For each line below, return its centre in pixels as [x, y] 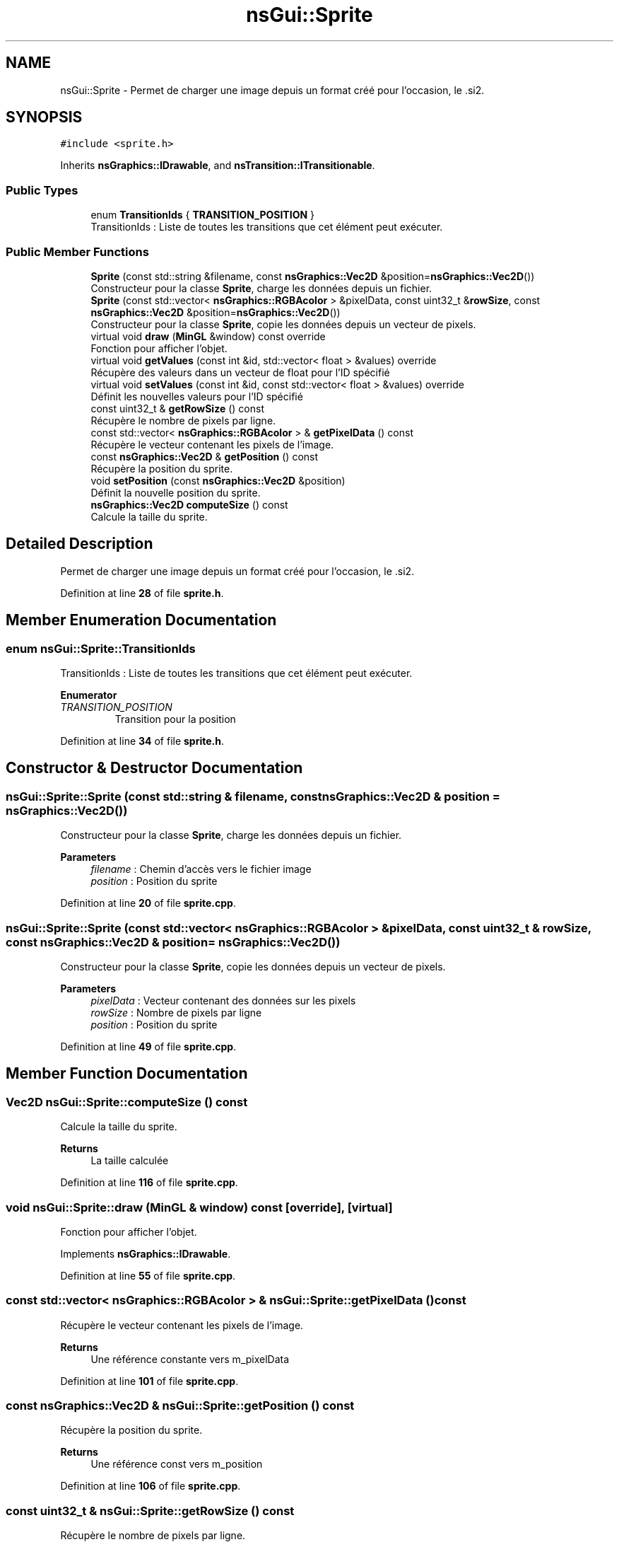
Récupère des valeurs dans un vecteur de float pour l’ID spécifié [240, 372]
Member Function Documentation [127, 1074]
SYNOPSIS [44, 117]
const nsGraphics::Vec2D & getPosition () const [205, 456]
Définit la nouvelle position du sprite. [176, 492]
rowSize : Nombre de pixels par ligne [176, 1012]
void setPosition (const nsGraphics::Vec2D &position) [218, 480]
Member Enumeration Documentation [141, 620]
